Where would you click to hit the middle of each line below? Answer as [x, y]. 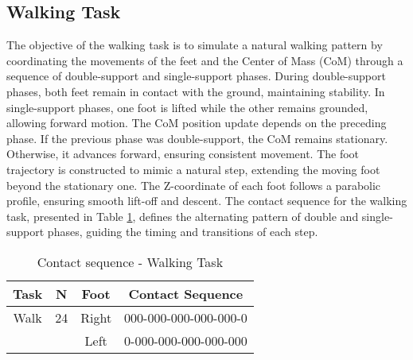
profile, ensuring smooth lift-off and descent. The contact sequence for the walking [207, 201]
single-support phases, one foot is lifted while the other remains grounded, [187, 107]
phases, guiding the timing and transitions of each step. [183, 232]
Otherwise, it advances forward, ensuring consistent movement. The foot [183, 154]
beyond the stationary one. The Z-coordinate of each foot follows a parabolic [194, 185]
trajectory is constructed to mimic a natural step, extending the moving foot [193, 169]
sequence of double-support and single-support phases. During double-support [196, 76]
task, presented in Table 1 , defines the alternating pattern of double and [183, 216]
